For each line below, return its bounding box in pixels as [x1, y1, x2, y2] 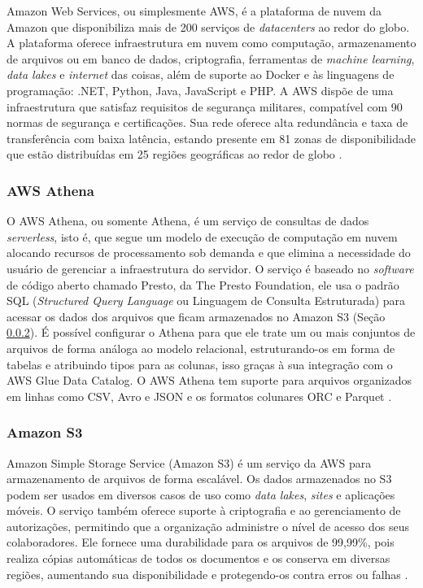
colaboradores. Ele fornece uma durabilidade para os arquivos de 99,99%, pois [7, 534, 395, 551]
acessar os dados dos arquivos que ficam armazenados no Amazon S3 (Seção [7, 307, 386, 324]
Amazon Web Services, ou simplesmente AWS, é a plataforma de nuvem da [7, 2, 382, 19]
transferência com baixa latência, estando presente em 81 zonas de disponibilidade [7, 129, 416, 146]
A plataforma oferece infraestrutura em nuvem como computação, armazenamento [7, 34, 416, 51]
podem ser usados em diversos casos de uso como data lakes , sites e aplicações [7, 486, 395, 503]
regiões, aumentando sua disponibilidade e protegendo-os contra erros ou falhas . [7, 565, 408, 582]
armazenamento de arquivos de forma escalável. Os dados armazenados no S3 [7, 470, 392, 487]
